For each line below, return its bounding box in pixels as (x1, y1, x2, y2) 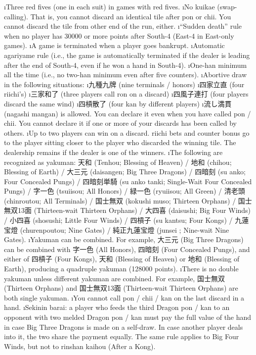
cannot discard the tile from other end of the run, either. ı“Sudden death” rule (4, 21, 242, 31)
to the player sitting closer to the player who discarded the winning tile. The (4, 137, 236, 148)
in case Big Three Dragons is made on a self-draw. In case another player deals (4, 321, 243, 332)
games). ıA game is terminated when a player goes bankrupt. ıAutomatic (4, 40, 225, 51)
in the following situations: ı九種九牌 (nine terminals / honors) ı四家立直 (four (4, 79, 245, 89)
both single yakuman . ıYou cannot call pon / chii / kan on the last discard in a (4, 292, 245, 303)
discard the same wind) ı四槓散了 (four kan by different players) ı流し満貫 (4, 98, 232, 108)
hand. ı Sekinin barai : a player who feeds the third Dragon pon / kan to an (4, 302, 230, 312)
